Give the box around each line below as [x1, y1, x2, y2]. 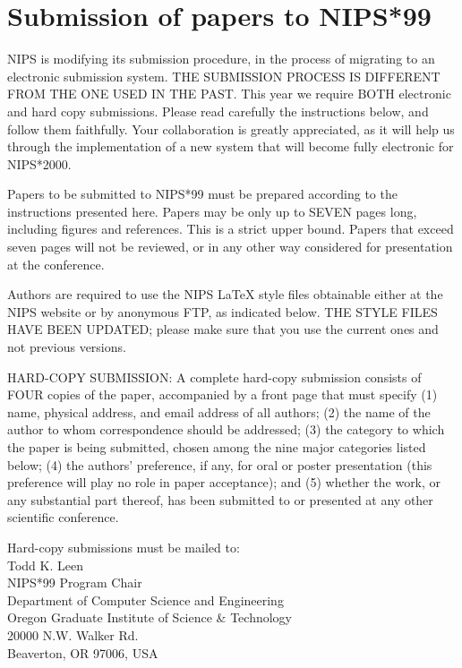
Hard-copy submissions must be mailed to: [7, 537, 240, 556]
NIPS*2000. [7, 154, 72, 173]
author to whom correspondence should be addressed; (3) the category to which [7, 420, 445, 439]
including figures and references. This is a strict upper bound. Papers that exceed [7, 219, 454, 238]
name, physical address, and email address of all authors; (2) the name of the [7, 402, 431, 421]
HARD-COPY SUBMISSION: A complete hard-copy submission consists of [7, 367, 422, 386]
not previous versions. [7, 338, 126, 356]
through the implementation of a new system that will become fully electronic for [7, 137, 454, 156]
